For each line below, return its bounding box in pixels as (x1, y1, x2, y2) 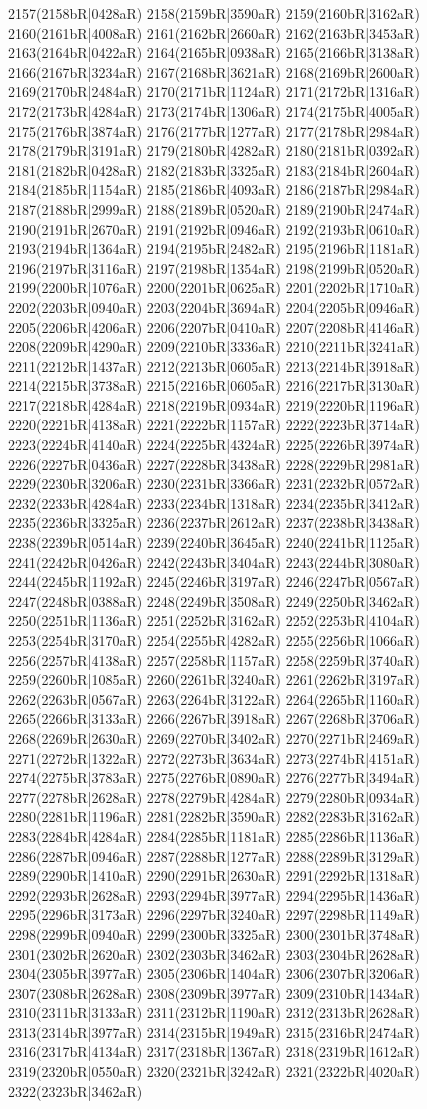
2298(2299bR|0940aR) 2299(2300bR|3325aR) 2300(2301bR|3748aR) (8, 923, 420, 944)
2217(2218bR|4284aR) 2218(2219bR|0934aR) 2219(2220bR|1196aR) (8, 394, 420, 415)
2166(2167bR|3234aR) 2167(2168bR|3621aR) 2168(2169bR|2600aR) (8, 61, 420, 82)
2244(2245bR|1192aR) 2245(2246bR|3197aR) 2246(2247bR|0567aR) (8, 571, 420, 592)
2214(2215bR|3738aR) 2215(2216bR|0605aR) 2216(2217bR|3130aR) (8, 375, 420, 396)
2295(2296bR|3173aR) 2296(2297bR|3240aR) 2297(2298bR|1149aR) (8, 904, 420, 925)
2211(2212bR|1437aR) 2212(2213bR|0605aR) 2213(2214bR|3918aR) (8, 355, 420, 376)
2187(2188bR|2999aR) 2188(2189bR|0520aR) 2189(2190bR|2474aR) (8, 198, 420, 219)
